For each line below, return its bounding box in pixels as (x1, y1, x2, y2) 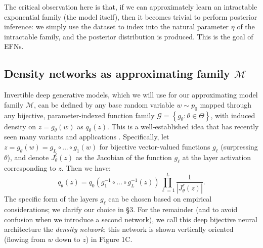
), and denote (7, 152, 49, 162)
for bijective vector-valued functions (99, 141, 210, 152)
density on (4, 121, 36, 131)
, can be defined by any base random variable (33, 99, 174, 110)
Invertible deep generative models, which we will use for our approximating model (4, 89, 258, 100)
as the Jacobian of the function (75, 152, 172, 162)
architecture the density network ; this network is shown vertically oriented (4, 224, 234, 234)
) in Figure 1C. (85, 233, 133, 244)
